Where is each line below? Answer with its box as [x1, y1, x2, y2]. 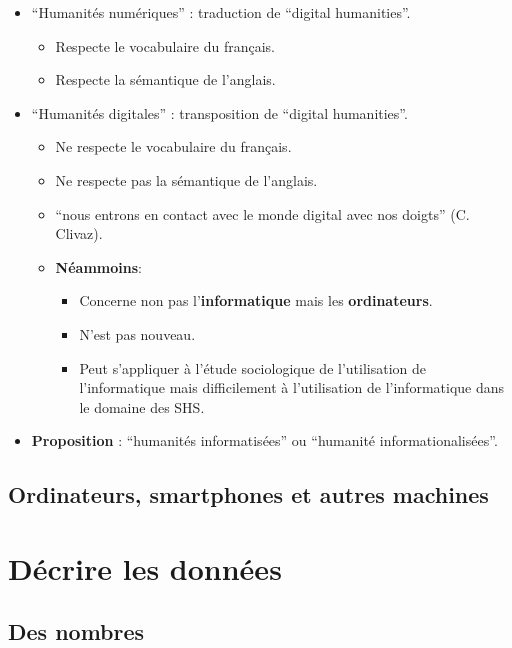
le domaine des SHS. [79, 396, 205, 417]
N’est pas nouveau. [79, 323, 196, 344]
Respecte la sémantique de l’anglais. [55, 69, 276, 90]
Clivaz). [55, 223, 103, 244]
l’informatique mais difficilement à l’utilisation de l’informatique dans [79, 377, 505, 398]
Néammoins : [55, 256, 142, 277]
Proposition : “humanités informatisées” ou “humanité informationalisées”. [31, 430, 498, 451]
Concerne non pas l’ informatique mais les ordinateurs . [79, 290, 433, 311]
